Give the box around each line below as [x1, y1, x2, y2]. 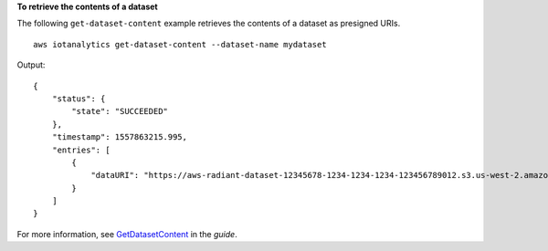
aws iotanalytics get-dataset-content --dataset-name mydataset [33, 39, 328, 49]
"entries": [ [51, 144, 111, 155]
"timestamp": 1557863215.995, [51, 132, 187, 142]
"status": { [51, 93, 106, 104]
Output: [16, 59, 46, 70]
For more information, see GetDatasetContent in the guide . [16, 228, 237, 239]
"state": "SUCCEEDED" [71, 106, 169, 117]
